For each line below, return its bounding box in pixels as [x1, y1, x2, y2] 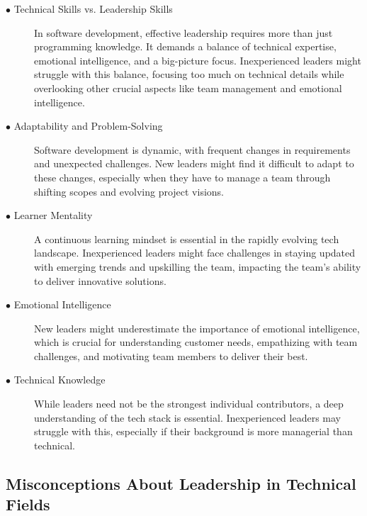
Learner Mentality [13, 208, 93, 223]
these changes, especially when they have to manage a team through [34, 169, 331, 184]
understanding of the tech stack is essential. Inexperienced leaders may [34, 410, 341, 425]
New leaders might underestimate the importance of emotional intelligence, [34, 320, 360, 335]
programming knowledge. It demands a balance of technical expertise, [34, 39, 337, 54]
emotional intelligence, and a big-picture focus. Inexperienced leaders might [34, 52, 361, 67]
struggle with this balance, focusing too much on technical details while [34, 67, 344, 82]
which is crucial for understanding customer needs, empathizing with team [34, 335, 358, 349]
